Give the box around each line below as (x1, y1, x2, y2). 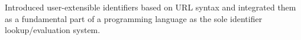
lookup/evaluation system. (5, 24, 101, 36)
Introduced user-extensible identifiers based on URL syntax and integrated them (5, 1, 296, 13)
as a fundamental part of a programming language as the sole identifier (5, 12, 263, 24)
